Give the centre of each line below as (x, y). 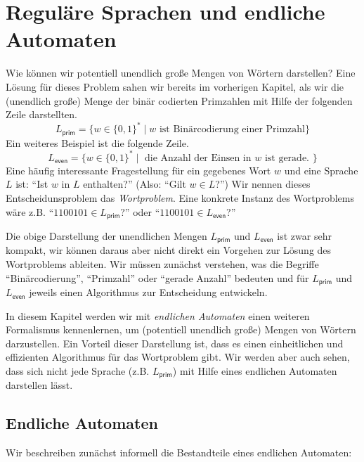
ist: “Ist (32, 184)
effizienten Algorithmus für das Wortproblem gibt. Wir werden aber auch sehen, (178, 357)
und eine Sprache (321, 170)
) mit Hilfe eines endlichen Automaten (255, 371)
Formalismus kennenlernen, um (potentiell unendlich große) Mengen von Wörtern (181, 329)
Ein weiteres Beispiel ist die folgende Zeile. (97, 142)
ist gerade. (287, 158)
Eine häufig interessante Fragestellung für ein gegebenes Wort (138, 170)
